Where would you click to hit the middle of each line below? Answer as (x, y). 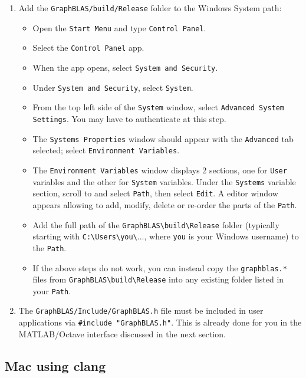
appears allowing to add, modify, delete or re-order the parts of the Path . (165, 204)
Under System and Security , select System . (113, 87)
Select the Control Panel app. (88, 47)
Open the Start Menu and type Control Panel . (119, 27)
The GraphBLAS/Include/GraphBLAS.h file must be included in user (141, 310)
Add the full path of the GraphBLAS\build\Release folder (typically (156, 224)
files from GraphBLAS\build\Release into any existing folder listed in (158, 279)
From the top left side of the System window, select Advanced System (159, 107)
